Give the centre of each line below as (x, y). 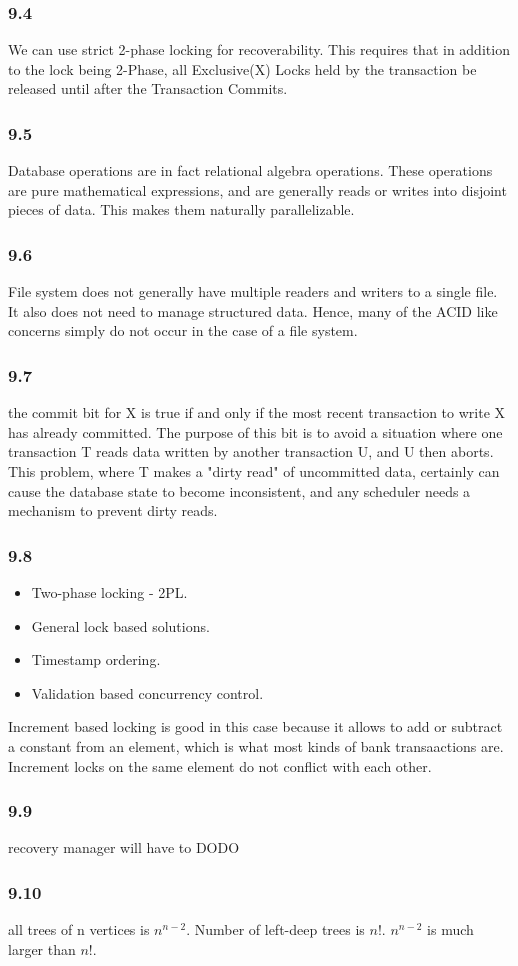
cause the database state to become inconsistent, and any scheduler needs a (239, 490)
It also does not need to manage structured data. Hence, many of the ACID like (253, 310)
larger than (42, 948)
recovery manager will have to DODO (124, 847)
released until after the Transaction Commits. (148, 88)
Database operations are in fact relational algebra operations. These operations (250, 170)
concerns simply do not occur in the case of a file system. (183, 330)
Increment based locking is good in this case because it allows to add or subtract (255, 726)
